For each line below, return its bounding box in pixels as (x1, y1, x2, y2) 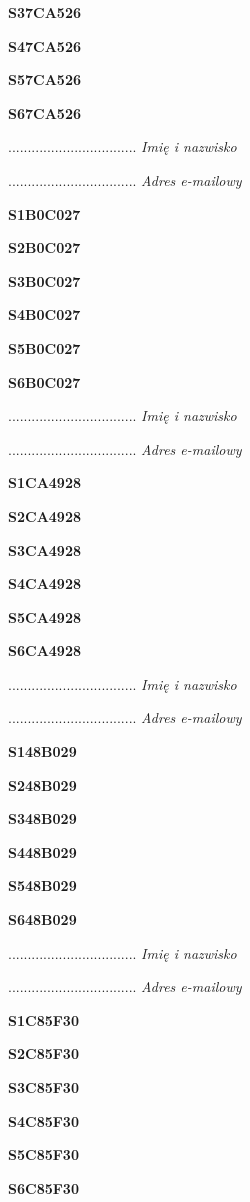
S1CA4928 (8, 472, 81, 493)
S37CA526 (8, 2, 81, 22)
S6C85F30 (8, 1177, 79, 1198)
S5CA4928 (8, 606, 81, 627)
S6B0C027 (8, 371, 81, 392)
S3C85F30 (8, 1077, 79, 1097)
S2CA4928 (8, 505, 81, 526)
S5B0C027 (8, 337, 81, 358)
